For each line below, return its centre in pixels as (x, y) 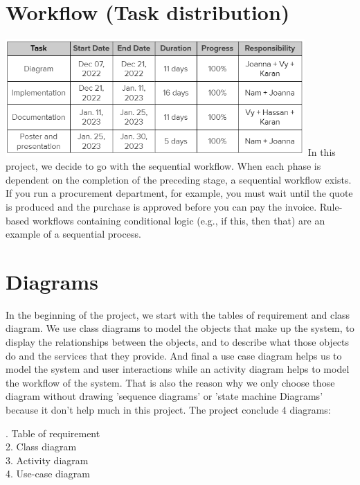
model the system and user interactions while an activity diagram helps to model (178, 369)
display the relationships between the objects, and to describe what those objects (178, 342)
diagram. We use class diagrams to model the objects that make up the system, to (180, 328)
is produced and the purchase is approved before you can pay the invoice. (161, 206)
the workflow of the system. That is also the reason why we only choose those (170, 382)
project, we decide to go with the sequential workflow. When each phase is (163, 166)
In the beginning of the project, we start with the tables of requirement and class (178, 314)
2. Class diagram (41, 447)
